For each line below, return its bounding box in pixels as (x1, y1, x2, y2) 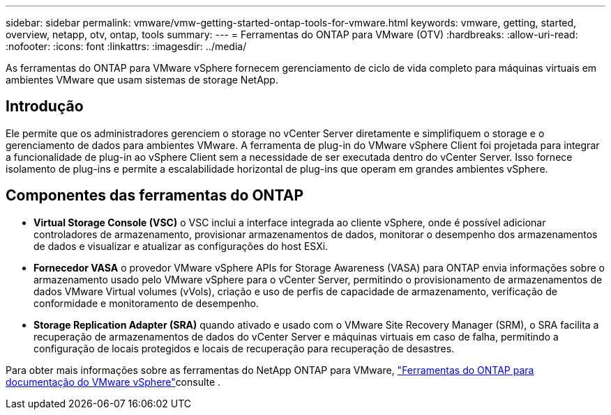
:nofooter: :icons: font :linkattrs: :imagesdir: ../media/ (6, 40, 247, 52)
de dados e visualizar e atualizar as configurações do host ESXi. (33, 240, 329, 252)
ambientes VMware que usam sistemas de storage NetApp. (6, 74, 278, 86)
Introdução (6, 97, 84, 116)
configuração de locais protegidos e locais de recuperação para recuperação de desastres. (33, 342, 455, 354)
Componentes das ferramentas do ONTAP (6, 187, 304, 205)
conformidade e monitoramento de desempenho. (33, 297, 259, 309)
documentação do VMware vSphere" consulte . (6, 375, 221, 388)
